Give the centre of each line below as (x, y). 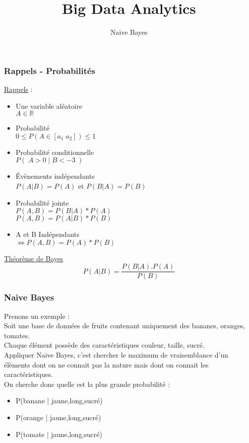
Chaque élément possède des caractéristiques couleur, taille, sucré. (104, 345)
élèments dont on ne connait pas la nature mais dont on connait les (106, 364)
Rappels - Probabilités (50, 70)
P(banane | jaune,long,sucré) (59, 401)
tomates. (17, 335)
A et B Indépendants (48, 234)
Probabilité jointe (42, 202)
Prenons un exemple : (37, 316)
